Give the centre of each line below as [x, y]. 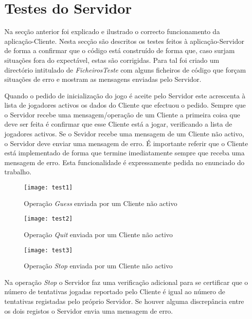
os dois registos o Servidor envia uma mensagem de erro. [89, 310]
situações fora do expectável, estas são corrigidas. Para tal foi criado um [112, 60]
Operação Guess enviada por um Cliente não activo [101, 203]
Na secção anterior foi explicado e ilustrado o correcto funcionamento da [112, 31]
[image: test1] [48, 188]
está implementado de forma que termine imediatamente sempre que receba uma [125, 153]
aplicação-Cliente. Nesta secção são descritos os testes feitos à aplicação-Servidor [125, 41]
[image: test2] [48, 219]
